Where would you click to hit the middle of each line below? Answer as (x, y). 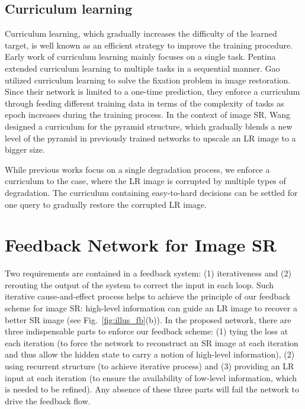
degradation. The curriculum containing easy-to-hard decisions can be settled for (151, 192)
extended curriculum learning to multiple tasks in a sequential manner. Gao (142, 68)
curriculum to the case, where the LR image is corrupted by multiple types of (145, 181)
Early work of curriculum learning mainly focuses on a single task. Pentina (140, 57)
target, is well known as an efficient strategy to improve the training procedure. (149, 45)
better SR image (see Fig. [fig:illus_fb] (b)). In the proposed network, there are (148, 319)
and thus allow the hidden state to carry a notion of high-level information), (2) (150, 354)
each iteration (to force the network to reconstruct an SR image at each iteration (152, 342)
